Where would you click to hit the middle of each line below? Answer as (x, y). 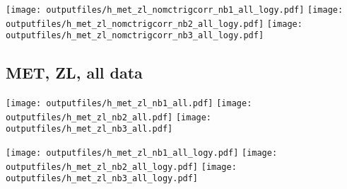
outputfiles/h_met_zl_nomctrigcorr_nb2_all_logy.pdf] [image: (154, 24)
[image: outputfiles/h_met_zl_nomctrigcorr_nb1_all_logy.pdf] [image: (175, 10)
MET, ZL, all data (74, 73)
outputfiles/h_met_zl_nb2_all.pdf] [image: (109, 117)
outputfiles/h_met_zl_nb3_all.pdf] (89, 129)
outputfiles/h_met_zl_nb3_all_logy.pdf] (102, 179)
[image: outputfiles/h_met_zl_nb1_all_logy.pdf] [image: (142, 153)
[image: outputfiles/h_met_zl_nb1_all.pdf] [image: (129, 104)
